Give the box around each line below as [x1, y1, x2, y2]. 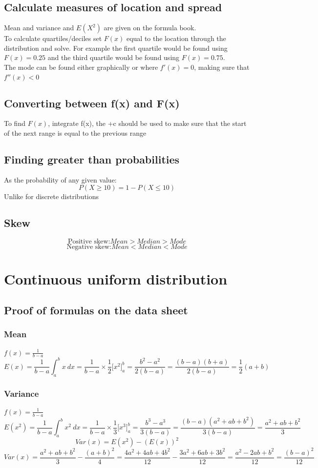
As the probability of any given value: [4, 174, 117, 184]
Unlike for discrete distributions [4, 191, 99, 202]
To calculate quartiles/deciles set [4, 33, 102, 43]
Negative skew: [66, 244, 111, 251]
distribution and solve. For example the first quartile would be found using [4, 42, 228, 53]
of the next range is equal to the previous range [4, 127, 147, 138]
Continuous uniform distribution [4, 269, 228, 289]
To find [4, 118, 25, 128]
